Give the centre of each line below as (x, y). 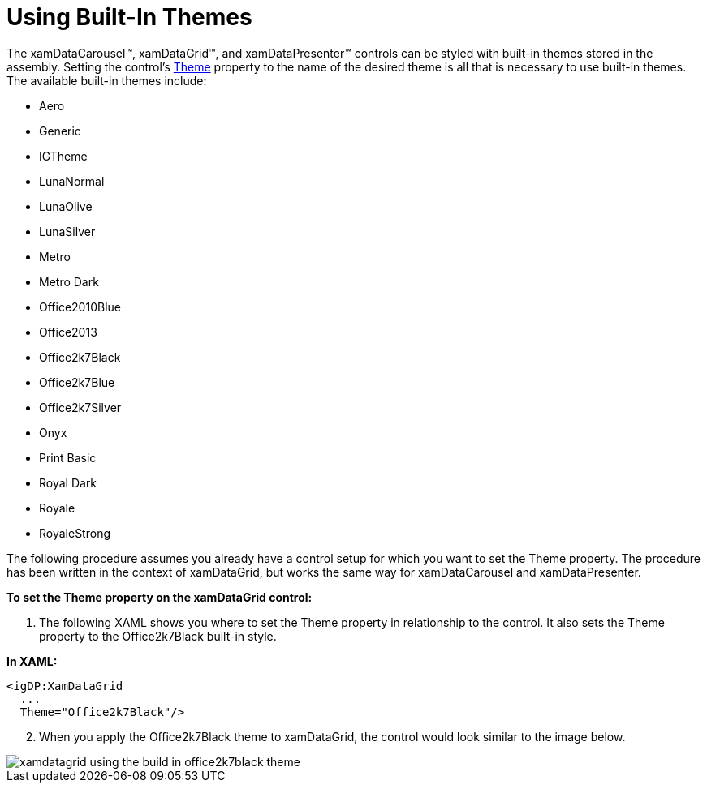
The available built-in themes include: (107, 80)
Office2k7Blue (77, 382)
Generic (60, 131)
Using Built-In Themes (129, 17)
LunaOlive (66, 206)
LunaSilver (67, 231)
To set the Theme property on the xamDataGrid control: (160, 597)
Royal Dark (68, 482)
